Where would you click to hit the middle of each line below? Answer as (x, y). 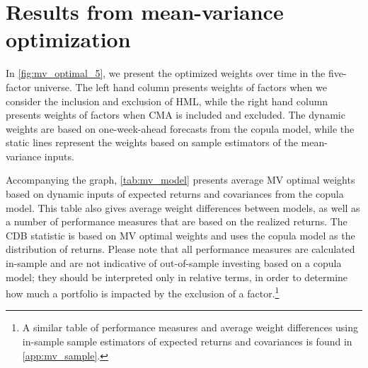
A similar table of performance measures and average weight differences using (190, 327)
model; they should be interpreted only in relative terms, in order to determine (177, 277)
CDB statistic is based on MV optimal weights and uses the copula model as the (180, 235)
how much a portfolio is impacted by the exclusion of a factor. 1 (143, 292)
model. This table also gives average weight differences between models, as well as (183, 207)
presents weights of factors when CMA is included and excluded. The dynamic (176, 115)
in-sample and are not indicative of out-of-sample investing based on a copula (174, 263)
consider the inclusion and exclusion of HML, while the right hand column (167, 101)
